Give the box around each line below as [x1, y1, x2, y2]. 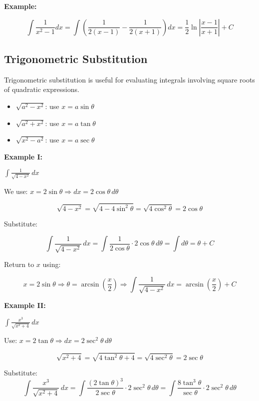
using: [42, 259, 61, 269]
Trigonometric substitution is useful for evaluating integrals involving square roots [4, 74, 255, 84]
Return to [4, 259, 34, 269]
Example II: [4, 299, 46, 310]
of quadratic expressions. [4, 84, 79, 94]
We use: [4, 185, 28, 196]
